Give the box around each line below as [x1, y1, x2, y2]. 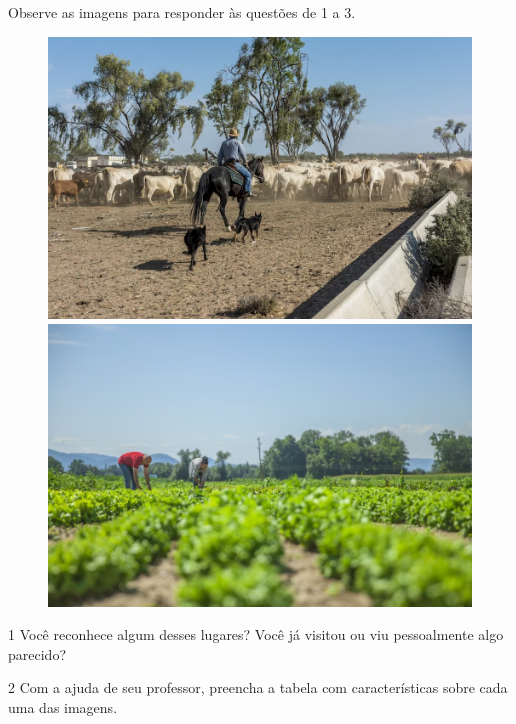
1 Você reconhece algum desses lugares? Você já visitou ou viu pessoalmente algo [8, 624, 504, 645]
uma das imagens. [8, 696, 118, 717]
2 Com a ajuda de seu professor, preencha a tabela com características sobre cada [8, 677, 508, 698]
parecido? [8, 643, 66, 664]
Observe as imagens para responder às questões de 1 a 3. [8, 2, 356, 22]
